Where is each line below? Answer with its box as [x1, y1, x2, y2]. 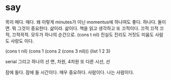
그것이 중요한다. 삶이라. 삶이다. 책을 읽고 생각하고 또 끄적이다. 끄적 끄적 [17, 25, 159, 31]
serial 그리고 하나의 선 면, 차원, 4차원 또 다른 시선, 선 [5, 58, 110, 64]
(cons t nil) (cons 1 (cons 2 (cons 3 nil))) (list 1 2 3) [5, 48, 111, 54]
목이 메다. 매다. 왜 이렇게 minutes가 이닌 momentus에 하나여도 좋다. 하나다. [5, 19, 157, 25]
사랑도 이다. [10, 37, 34, 44]
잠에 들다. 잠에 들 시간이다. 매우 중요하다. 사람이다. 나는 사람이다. [5, 69, 134, 75]
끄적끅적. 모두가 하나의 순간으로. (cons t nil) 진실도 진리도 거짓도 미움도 [12, 31, 154, 37]
